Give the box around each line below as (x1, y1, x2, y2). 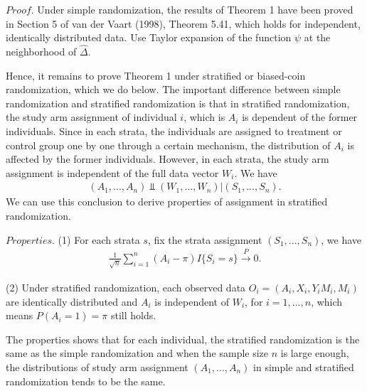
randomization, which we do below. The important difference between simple (6, 82, 341, 97)
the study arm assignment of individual (6, 109, 177, 124)
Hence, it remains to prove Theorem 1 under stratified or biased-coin (6, 68, 306, 82)
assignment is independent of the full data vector (6, 165, 219, 180)
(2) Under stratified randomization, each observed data (6, 279, 246, 294)
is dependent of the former (242, 109, 358, 124)
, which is (183, 109, 225, 124)
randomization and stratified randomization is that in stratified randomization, (6, 95, 350, 110)
